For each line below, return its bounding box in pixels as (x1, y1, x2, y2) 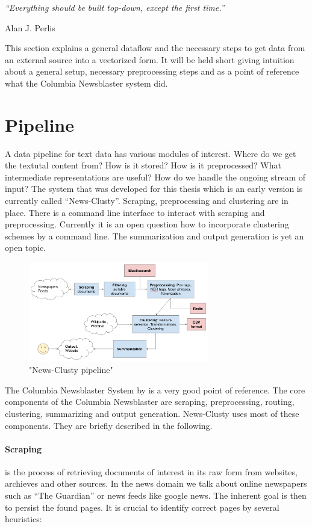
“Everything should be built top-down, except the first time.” (5, 1, 225, 13)
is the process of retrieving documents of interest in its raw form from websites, (5, 465, 298, 478)
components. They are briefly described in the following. (5, 419, 213, 431)
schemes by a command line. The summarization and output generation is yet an (5, 229, 304, 242)
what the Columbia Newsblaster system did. (5, 76, 168, 89)
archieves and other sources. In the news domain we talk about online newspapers (5, 477, 307, 490)
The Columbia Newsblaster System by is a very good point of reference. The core (5, 383, 305, 396)
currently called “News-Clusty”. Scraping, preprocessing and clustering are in (5, 194, 289, 207)
